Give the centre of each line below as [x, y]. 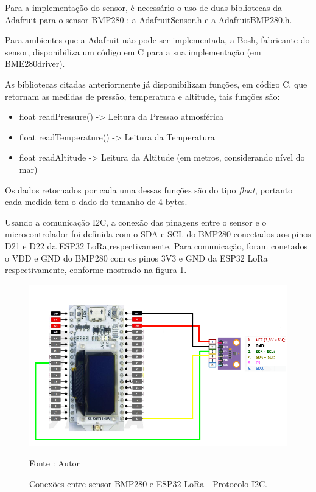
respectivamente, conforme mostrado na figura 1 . [96, 270]
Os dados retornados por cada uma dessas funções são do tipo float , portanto [149, 189]
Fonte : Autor [55, 463]
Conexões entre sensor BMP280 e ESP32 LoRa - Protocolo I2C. [148, 483]
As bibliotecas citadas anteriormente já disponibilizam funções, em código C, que [156, 84]
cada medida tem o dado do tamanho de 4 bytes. [96, 202]
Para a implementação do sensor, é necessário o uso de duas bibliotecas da [144, 7]
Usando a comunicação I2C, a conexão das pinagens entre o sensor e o [136, 222]
